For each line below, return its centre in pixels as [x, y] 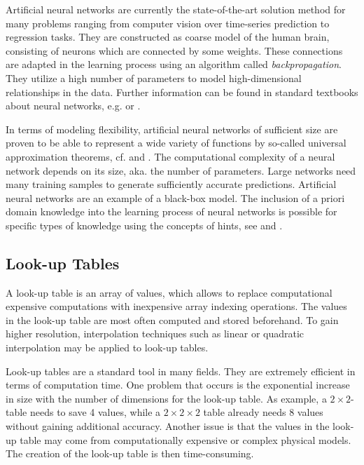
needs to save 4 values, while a [95, 412]
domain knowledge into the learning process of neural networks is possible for [171, 211]
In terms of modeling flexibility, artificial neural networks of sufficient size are [172, 129]
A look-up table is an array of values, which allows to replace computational [169, 292]
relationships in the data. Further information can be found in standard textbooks [182, 92]
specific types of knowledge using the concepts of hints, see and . [144, 225]
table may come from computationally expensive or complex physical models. [185, 439]
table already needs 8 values [263, 412]
